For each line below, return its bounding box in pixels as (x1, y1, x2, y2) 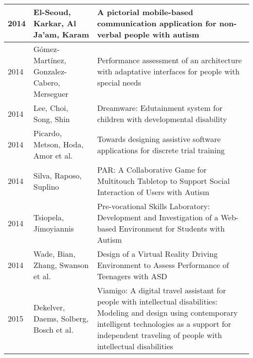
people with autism (124, 29, 199, 40)
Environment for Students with (119, 223, 225, 234)
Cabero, (33, 77, 60, 88)
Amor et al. (33, 150, 73, 161)
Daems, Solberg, (33, 312, 89, 324)
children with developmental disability (97, 113, 227, 125)
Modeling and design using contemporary (97, 307, 238, 318)
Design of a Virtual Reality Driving (97, 248, 218, 259)
